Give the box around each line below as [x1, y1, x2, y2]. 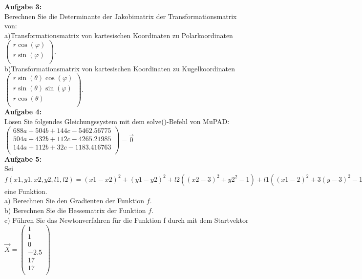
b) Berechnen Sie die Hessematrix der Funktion [4, 205, 146, 215]
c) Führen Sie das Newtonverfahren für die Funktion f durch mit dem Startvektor [4, 215, 249, 225]
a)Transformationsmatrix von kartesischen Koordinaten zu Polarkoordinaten [4, 30, 233, 40]
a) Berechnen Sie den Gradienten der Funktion [4, 195, 145, 206]
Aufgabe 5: [4, 153, 42, 164]
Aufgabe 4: [4, 107, 42, 117]
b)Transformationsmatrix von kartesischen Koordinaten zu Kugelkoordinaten [4, 63, 235, 73]
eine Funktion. [4, 186, 47, 196]
